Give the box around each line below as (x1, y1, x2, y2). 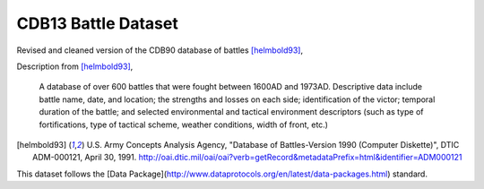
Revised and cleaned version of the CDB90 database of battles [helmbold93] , (16, 45, 304, 56)
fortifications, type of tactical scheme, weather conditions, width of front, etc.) (39, 119, 329, 130)
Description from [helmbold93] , (16, 61, 134, 72)
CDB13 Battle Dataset (16, 13, 178, 33)
